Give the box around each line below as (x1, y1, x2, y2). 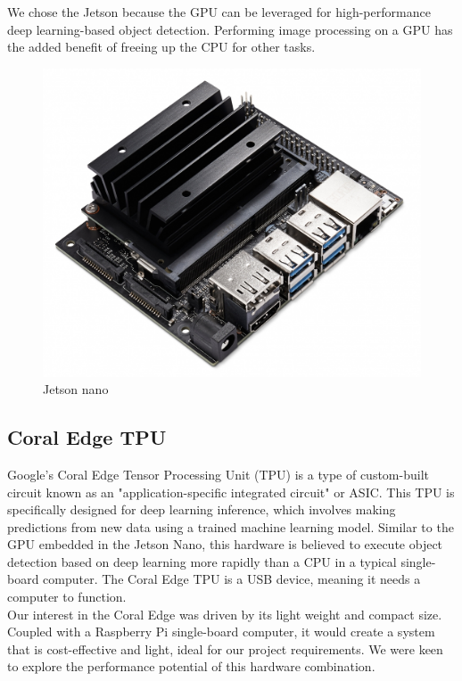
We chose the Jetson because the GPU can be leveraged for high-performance (7, 3, 431, 21)
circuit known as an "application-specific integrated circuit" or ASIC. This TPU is (7, 482, 455, 501)
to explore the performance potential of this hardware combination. (7, 657, 375, 676)
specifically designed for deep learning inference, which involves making (7, 500, 396, 519)
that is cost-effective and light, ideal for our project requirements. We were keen (7, 639, 443, 658)
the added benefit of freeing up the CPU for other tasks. (7, 37, 316, 56)
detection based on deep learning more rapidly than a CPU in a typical (7, 552, 397, 570)
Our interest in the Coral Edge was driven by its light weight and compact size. (7, 604, 442, 623)
